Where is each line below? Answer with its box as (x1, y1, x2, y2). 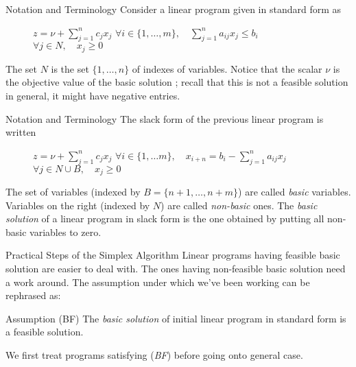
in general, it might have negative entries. (5, 88, 180, 103)
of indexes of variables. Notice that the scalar (132, 61, 322, 75)
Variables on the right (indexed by (5, 198, 150, 212)
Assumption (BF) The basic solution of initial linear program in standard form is (5, 311, 346, 325)
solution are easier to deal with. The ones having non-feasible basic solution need (5, 261, 346, 276)
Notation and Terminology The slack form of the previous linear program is (5, 111, 324, 126)
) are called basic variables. (238, 185, 351, 199)
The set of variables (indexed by (5, 185, 141, 199)
